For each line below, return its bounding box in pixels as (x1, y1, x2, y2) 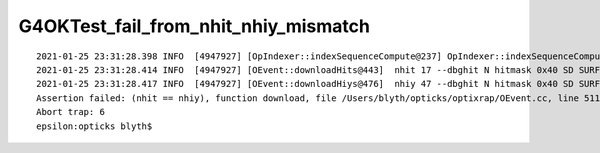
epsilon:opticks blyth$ (36, 120, 153, 132)
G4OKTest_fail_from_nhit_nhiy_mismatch (18, 15, 370, 37)
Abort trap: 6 (36, 106, 105, 118)
